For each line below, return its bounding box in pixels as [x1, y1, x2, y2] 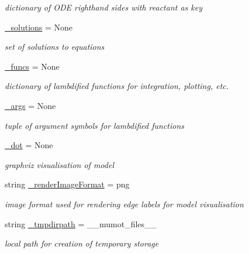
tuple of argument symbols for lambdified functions [5, 119, 185, 131]
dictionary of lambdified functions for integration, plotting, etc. [5, 80, 229, 92]
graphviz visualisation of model [5, 158, 114, 170]
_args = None [5, 99, 56, 111]
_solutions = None [5, 20, 73, 33]
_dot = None [5, 139, 53, 151]
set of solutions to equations [5, 40, 105, 53]
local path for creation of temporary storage [5, 237, 159, 249]
